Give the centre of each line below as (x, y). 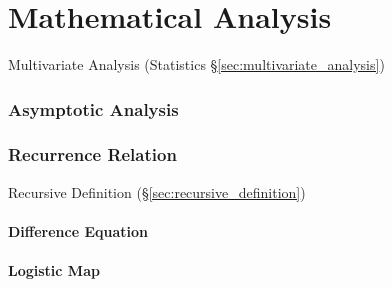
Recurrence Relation (92, 154)
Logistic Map (54, 270)
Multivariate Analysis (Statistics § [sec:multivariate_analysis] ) (196, 64)
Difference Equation (78, 230)
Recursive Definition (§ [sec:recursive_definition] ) (157, 191)
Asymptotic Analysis (93, 108)
